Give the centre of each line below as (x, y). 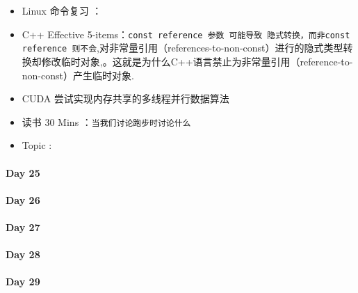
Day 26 (23, 199)
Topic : (37, 145)
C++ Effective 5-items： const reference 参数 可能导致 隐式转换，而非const (186, 34)
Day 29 (23, 282)
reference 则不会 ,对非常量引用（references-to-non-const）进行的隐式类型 (182, 48)
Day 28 (23, 254)
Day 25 (23, 172)
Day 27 (23, 227)
